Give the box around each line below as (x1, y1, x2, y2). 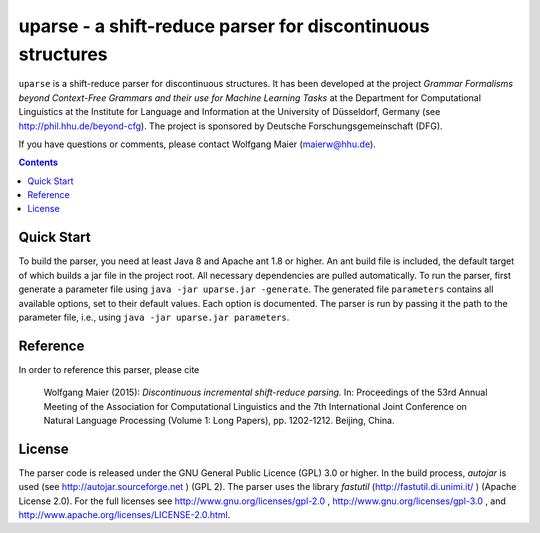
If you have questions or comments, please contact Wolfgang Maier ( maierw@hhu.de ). (18, 138, 377, 150)
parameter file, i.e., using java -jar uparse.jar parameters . (18, 311, 290, 323)
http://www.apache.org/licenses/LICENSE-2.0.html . (18, 509, 231, 521)
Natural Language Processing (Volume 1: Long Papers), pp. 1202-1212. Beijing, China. (43, 415, 395, 427)
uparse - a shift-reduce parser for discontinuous (18, 15, 430, 37)
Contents (18, 156, 59, 169)
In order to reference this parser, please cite (18, 363, 200, 375)
